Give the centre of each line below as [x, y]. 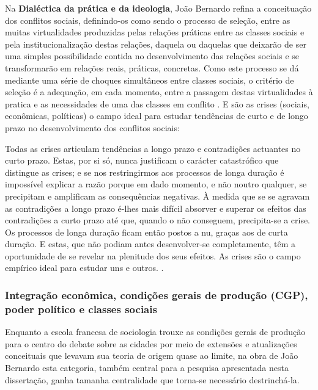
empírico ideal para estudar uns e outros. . [84, 268]
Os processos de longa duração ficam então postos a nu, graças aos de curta [146, 232]
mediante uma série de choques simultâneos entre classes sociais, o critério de [150, 80]
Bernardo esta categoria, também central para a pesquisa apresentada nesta [147, 367]
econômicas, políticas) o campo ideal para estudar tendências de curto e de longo [157, 116]
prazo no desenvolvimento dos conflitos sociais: [92, 127]
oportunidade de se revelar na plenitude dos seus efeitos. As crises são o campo [153, 255]
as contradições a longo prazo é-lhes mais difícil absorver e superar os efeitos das [156, 208]
